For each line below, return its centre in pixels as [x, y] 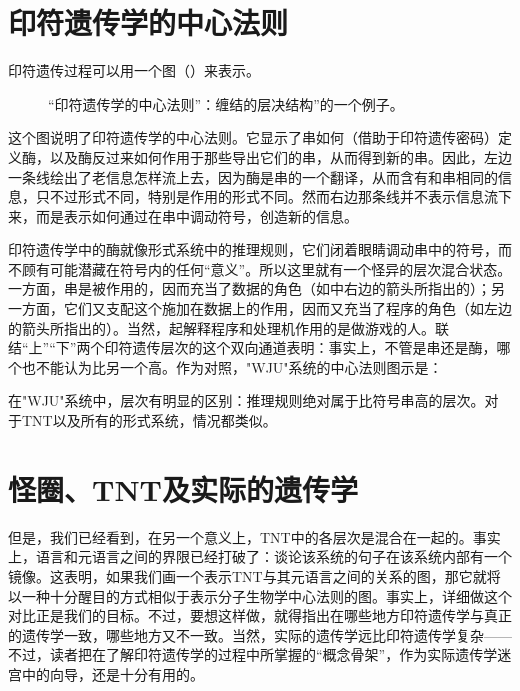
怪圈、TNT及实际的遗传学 [183, 488]
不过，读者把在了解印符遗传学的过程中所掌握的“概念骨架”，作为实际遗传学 [253, 654]
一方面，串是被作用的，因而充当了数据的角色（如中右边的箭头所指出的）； [249, 288]
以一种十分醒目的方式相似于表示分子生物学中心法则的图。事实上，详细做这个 [260, 595]
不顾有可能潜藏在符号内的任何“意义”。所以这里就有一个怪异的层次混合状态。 [260, 268]
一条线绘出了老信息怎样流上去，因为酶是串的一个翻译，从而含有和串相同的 [253, 176]
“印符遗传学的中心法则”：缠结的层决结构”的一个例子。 [226, 103]
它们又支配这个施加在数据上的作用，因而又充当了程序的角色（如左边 [287, 308]
